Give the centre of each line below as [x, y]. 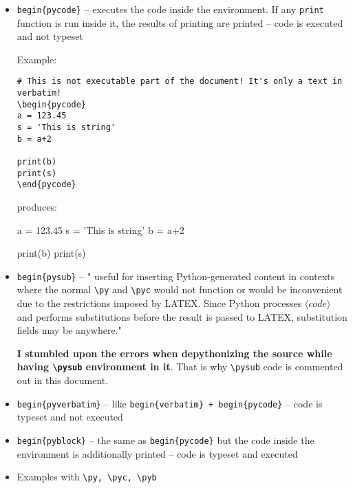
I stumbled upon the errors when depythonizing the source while [174, 353]
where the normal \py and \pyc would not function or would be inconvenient [180, 289]
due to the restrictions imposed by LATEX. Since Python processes [159, 303]
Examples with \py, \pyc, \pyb [87, 477]
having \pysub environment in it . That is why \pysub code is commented [180, 367]
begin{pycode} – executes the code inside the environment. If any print [170, 9]
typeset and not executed [70, 417]
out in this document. [63, 380]
